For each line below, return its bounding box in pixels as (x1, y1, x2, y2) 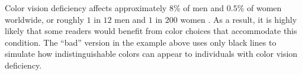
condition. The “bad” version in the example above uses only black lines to (5, 36, 277, 48)
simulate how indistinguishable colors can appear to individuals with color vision (5, 47, 298, 60)
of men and (183, 2, 224, 13)
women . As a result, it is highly (180, 13, 297, 25)
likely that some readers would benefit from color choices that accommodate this (5, 25, 297, 37)
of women (246, 2, 282, 13)
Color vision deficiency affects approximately (5, 2, 167, 13)
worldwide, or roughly (5, 13, 84, 25)
